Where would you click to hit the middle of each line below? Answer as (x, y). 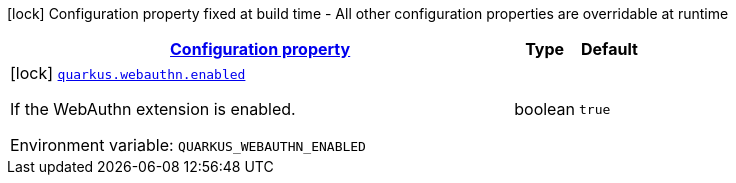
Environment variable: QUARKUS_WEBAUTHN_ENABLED (188, 145)
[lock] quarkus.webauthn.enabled (128, 73)
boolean (545, 109)
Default (609, 49)
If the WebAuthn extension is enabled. (153, 109)
